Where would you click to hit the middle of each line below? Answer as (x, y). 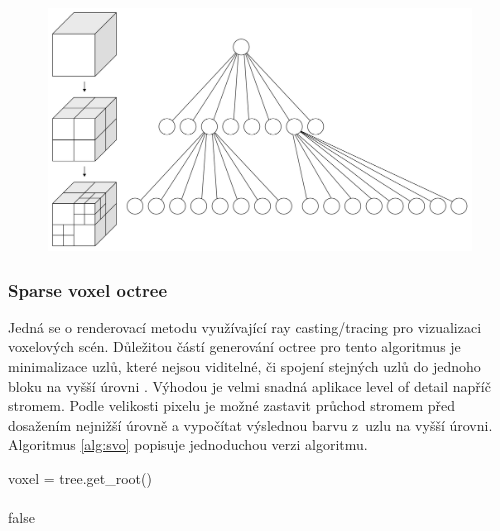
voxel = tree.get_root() (80, 478)
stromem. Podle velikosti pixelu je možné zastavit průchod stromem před (232, 405)
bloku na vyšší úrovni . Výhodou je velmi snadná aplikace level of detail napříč (249, 385)
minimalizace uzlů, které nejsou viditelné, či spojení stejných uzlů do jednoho (244, 366)
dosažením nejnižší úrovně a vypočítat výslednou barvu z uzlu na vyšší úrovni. (250, 424)
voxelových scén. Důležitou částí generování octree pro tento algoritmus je (234, 346)
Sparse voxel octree (88, 289)
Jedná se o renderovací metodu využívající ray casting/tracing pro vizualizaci (245, 326)
